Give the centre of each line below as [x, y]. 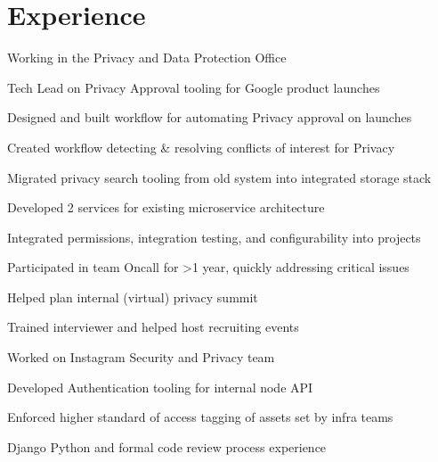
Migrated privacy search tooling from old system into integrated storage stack [219, 177]
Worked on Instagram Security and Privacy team [141, 357]
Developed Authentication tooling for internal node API [160, 387]
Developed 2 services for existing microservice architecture [166, 207]
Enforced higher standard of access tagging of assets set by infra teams [200, 417]
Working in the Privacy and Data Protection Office [147, 58]
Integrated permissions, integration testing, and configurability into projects [214, 237]
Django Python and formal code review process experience [167, 446]
